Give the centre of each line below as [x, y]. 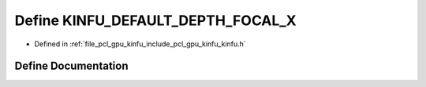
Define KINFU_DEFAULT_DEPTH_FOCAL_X [155, 20]
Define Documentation [71, 66]
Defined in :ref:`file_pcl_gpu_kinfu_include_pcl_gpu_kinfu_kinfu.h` [140, 44]
